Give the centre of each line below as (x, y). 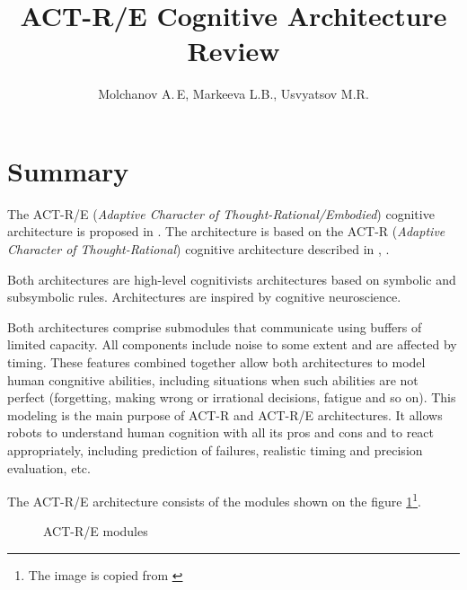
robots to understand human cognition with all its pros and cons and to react (221, 432)
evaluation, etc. (49, 467)
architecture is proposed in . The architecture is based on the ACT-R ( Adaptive (226, 231)
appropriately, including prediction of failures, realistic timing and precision (215, 449)
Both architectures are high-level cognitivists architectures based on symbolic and (232, 279)
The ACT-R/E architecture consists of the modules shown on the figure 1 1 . (214, 500)
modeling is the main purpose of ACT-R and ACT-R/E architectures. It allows (225, 414)
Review (233, 51)
